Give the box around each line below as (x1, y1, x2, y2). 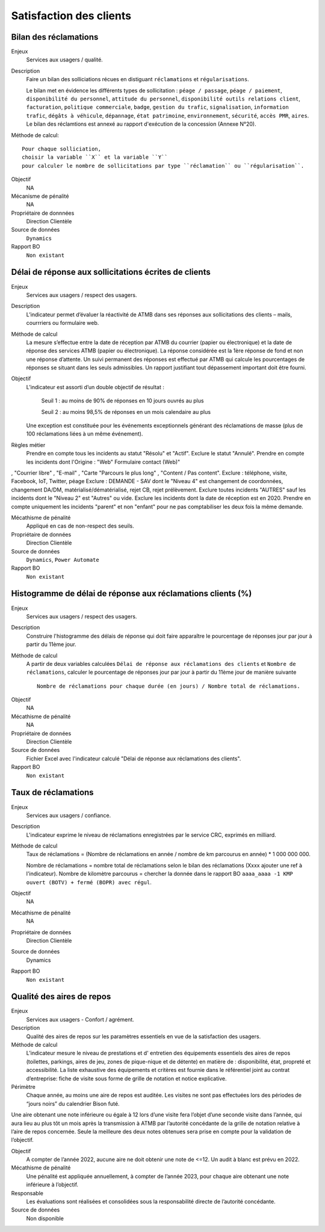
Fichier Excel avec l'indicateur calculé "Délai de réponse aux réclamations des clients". (26, 755, 241, 762)
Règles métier (11, 441, 46, 448)
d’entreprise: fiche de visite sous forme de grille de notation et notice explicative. (26, 1074, 227, 1082)
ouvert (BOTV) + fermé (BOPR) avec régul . (26, 878, 152, 885)
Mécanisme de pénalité (11, 192, 69, 200)
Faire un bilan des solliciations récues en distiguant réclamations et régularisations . (26, 76, 249, 83)
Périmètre (11, 1083, 36, 1090)
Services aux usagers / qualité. (26, 56, 104, 63)
